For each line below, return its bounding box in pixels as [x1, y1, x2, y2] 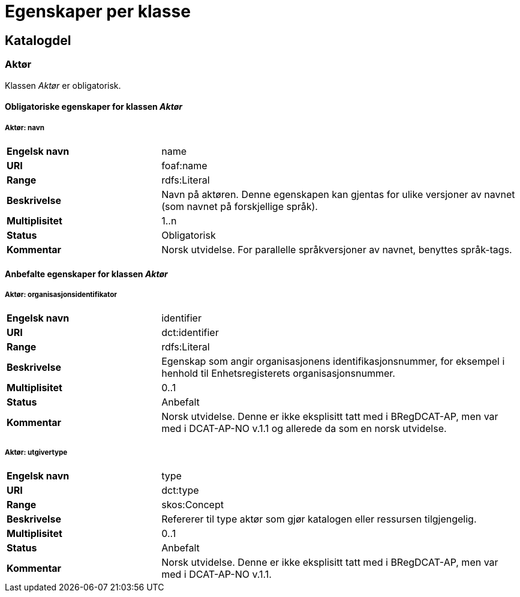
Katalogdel [5, 32, 71, 48]
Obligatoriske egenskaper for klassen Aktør [5, 101, 182, 112]
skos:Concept [161, 499, 224, 511]
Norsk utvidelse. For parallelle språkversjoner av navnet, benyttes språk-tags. [161, 243, 512, 256]
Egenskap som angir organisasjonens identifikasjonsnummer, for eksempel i [161, 355, 505, 368]
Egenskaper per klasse [5, 1, 191, 22]
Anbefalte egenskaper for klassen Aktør [5, 268, 168, 279]
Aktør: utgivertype [5, 448, 68, 457]
